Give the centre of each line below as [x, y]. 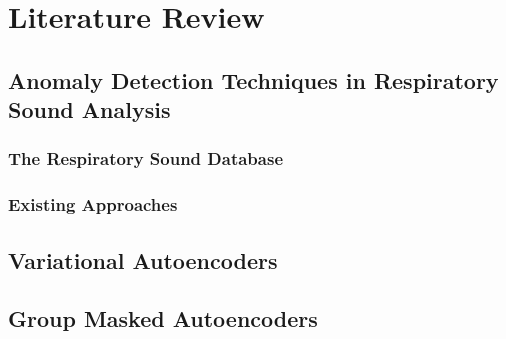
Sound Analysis [89, 109]
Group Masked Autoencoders [163, 318]
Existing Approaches [93, 204]
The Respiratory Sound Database [146, 158]
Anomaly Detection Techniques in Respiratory [253, 79]
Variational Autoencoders [143, 259]
